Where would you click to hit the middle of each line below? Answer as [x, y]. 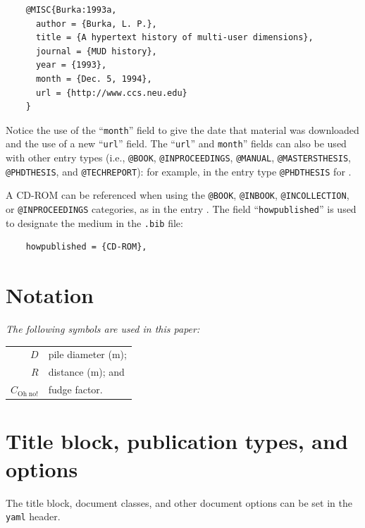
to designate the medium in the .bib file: [94, 222]
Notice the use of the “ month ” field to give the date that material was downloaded [182, 129]
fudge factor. [75, 389]
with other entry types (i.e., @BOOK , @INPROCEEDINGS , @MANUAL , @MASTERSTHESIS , [178, 158]
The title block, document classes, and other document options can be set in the [179, 502]
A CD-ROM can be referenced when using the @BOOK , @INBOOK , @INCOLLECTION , [178, 195]
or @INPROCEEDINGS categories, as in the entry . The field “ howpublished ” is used [181, 209]
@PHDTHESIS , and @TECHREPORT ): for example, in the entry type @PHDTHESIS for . [179, 171]
